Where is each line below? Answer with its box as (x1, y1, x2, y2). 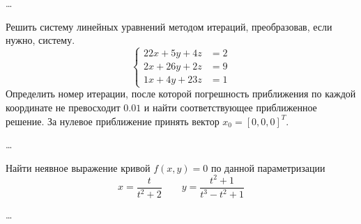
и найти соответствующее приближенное (144, 99, 317, 114)
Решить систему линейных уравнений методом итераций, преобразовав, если (6, 19, 332, 33)
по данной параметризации (210, 160, 325, 175)
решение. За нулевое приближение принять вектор (6, 113, 220, 128)
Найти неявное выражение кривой (6, 160, 151, 175)
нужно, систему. (6, 33, 75, 47)
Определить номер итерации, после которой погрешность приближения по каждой (6, 86, 356, 101)
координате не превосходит (6, 99, 121, 114)
